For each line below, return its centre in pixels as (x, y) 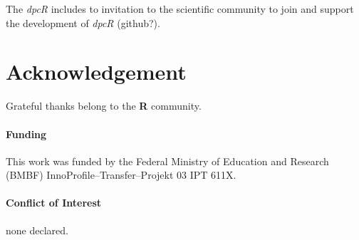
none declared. (37, 230)
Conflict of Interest (54, 203)
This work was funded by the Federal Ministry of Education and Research (167, 161)
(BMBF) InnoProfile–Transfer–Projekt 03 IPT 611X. (121, 175)
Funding (26, 134)
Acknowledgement (96, 72)
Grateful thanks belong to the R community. (104, 106)
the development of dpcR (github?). (83, 22)
